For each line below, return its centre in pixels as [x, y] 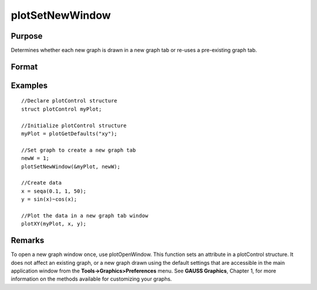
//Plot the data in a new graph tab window [85, 216]
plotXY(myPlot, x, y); [54, 224]
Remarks [28, 240]
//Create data [41, 183]
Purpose [27, 36]
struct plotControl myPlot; [62, 109]
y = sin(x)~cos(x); [49, 199]
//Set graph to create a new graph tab [79, 150]
